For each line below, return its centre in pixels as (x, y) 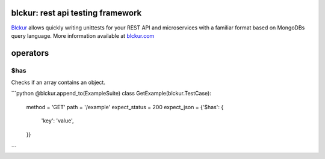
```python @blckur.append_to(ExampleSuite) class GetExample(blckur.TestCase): (111, 94)
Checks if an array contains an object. (58, 82)
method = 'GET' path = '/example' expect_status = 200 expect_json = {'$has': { (125, 107)
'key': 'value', (58, 121)
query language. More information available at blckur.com (83, 35)
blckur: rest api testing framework (76, 13)
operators (30, 53)
